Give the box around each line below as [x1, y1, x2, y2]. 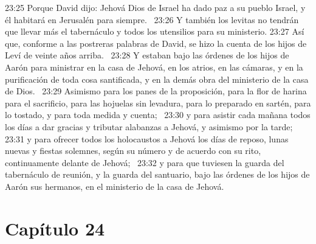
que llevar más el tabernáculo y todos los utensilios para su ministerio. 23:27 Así [5, 25, 304, 38]
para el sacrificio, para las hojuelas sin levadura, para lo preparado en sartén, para [5, 96, 311, 109]
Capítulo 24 [5, 215, 105, 240]
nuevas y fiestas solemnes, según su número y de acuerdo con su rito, [5, 144, 261, 157]
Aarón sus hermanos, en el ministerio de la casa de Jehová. [5, 180, 224, 192]
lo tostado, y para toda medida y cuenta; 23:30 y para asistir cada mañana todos [5, 108, 311, 121]
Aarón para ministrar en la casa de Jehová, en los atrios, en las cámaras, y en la [5, 60, 303, 73]
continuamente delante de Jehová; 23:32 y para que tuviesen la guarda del [5, 156, 284, 169]
